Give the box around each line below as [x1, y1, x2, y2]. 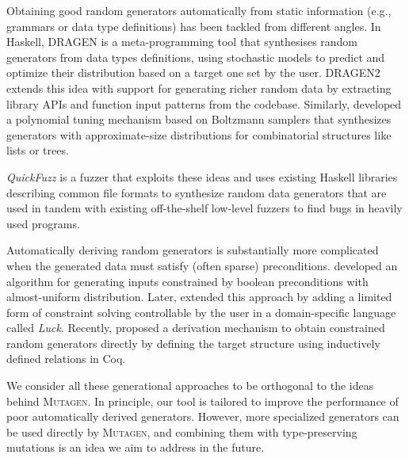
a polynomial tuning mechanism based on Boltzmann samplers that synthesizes [6, 111, 392, 128]
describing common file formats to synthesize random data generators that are [6, 184, 387, 200]
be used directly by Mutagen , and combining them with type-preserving [6, 423, 357, 440]
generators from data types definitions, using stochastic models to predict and [6, 48, 385, 65]
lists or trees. [6, 142, 69, 158]
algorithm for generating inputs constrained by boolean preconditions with [6, 273, 369, 289]
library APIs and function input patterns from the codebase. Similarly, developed [6, 95, 402, 112]
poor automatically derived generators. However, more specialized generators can [6, 408, 399, 425]
